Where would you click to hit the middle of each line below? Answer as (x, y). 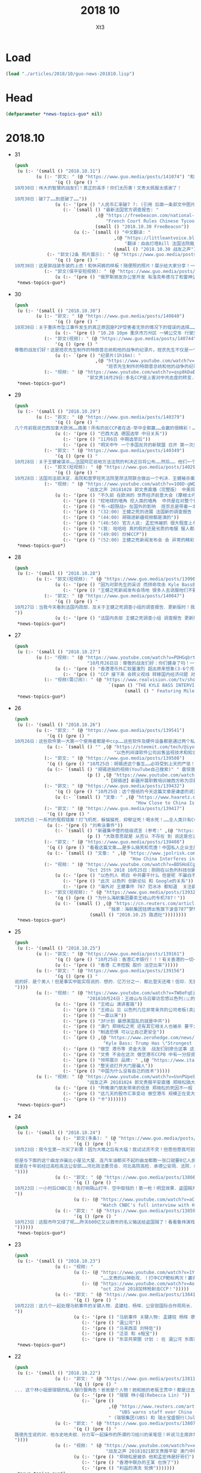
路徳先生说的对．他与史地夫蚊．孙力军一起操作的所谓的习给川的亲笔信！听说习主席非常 (106, 1435)
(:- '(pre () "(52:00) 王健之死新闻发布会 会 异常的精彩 (128, 540)
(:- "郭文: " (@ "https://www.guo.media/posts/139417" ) (115, 808)
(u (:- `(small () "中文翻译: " (112, 232)
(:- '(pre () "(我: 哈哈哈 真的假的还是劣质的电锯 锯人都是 (131, 529)
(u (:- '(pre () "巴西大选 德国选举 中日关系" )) (111, 434)
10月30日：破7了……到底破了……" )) (51, 199)
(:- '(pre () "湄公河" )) (111, 1323)
